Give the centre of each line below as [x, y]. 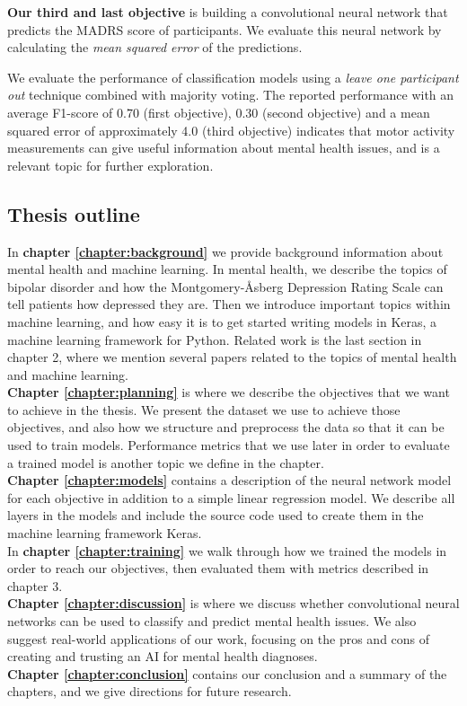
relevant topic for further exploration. [110, 165]
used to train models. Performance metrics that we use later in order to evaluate [229, 445]
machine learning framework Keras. [105, 533]
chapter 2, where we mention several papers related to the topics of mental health [232, 357]
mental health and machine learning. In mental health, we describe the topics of [227, 269]
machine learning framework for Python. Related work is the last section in [215, 339]
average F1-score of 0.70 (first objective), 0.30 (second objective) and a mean [219, 112]
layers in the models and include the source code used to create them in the [216, 515]
